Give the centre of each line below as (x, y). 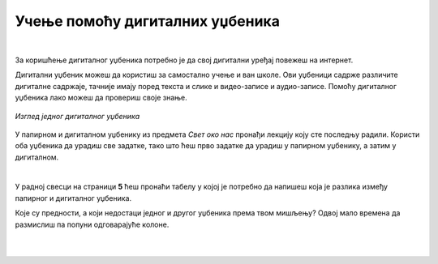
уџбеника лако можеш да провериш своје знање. (101, 98)
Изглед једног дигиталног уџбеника (77, 116)
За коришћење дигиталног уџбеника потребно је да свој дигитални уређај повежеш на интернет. (184, 60)
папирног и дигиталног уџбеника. (73, 198)
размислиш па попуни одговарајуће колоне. (92, 224)
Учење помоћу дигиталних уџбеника (147, 21)
